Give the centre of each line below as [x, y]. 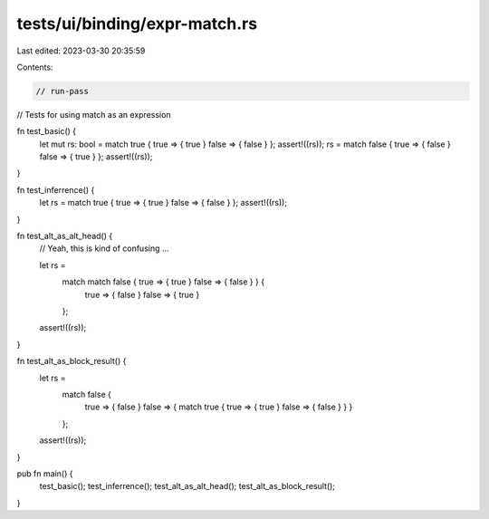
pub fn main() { [45, 473]
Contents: [35, 67]
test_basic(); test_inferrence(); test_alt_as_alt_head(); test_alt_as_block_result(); [187, 486]
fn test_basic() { [47, 131]
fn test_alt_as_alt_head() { [65, 236]
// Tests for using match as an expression [94, 114]
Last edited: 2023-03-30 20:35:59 [81, 51]
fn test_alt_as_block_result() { [72, 361]
